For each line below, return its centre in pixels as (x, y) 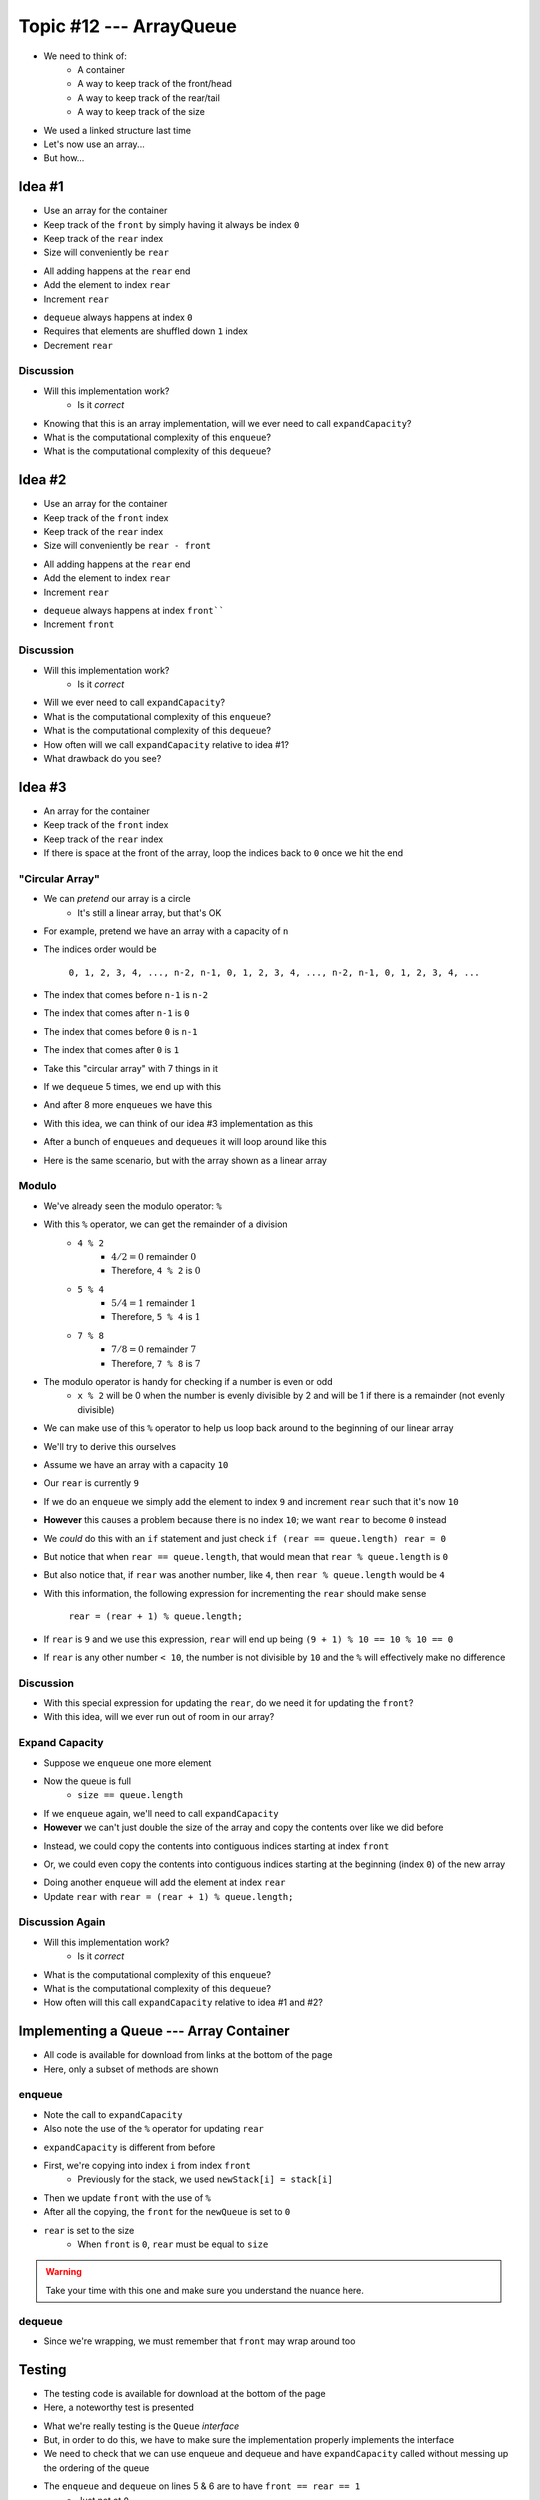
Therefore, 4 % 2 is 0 (156, 1271)
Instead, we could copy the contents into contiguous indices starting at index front (216, 1846)
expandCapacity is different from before (129, 2147)
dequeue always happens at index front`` (134, 611)
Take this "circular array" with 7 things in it (131, 1068)
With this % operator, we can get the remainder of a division (166, 1224)
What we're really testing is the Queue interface (141, 2426)
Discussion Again (62, 1922)
